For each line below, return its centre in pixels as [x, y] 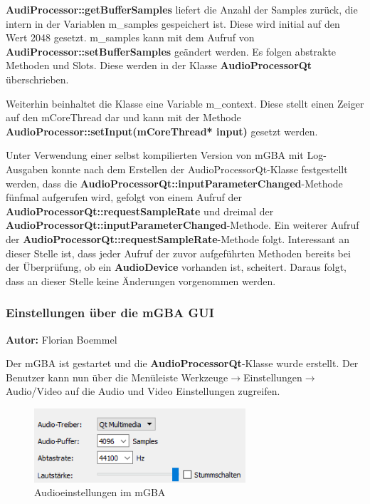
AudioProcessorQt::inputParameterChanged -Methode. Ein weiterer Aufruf [183, 225]
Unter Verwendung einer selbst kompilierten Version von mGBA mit [155, 155]
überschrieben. [37, 79]
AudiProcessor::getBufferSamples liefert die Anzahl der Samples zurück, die [182, 9]
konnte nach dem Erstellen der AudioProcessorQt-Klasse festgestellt [200, 169]
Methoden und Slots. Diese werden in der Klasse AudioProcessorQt [159, 65]
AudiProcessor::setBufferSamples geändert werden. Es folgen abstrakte [171, 51]
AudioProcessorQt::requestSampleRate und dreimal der [140, 211]
